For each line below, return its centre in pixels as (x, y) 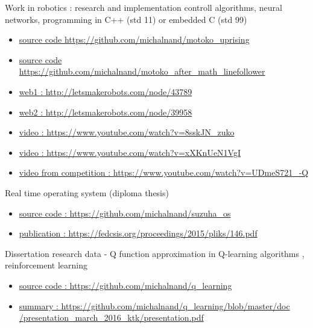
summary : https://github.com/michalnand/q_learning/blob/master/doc (154, 305)
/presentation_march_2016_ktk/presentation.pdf (111, 317)
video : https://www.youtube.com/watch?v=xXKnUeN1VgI (130, 152)
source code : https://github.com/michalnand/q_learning (125, 285)
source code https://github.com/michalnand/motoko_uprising (134, 39)
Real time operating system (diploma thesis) (87, 192)
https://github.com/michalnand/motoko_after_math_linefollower (142, 71)
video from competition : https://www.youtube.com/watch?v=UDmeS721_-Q (164, 172)
